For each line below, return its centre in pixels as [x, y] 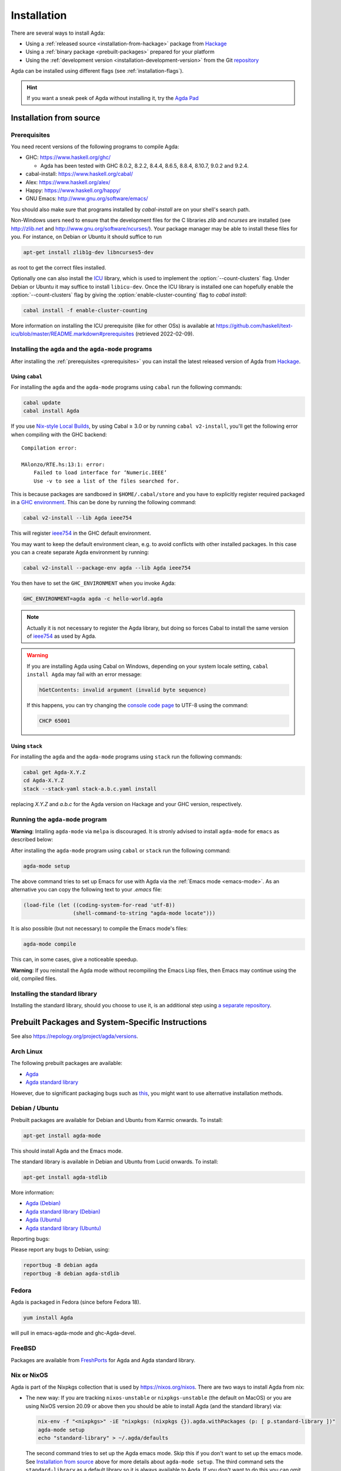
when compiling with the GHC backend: [59, 434]
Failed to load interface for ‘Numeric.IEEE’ [100, 473]
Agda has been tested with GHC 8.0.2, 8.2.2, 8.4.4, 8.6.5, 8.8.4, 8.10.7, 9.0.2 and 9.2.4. [145, 165]
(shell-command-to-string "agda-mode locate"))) [144, 913]
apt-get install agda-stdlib [65, 1177]
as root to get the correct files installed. [58, 267]
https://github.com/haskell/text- [254, 326]
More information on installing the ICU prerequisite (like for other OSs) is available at [113, 326]
